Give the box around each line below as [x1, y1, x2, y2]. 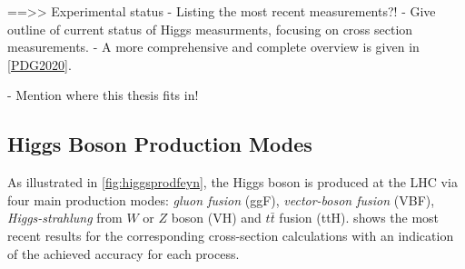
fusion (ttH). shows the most [279, 208, 440, 227]
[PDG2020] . [7, 55, 72, 74]
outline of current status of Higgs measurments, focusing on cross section [7, 19, 413, 38]
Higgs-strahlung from [7, 208, 123, 227]
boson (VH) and [171, 208, 262, 227]
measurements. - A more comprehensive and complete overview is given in [7, 37, 420, 56]
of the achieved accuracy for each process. [7, 244, 240, 263]
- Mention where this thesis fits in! [7, 85, 199, 105]
